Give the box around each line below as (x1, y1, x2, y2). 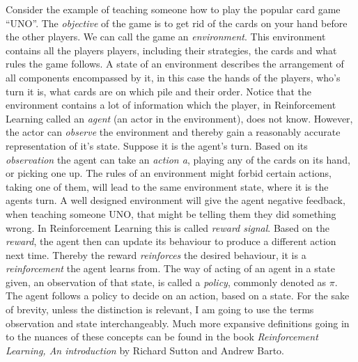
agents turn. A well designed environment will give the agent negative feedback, (6, 193, 345, 207)
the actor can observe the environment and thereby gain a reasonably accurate (6, 125, 341, 139)
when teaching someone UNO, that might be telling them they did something (6, 206, 336, 221)
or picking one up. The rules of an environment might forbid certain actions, (6, 166, 332, 180)
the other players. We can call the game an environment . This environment (6, 29, 326, 44)
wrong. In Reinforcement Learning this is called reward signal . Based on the (6, 220, 329, 235)
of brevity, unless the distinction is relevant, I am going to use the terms (6, 302, 314, 317)
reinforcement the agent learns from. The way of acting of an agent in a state (6, 261, 335, 276)
